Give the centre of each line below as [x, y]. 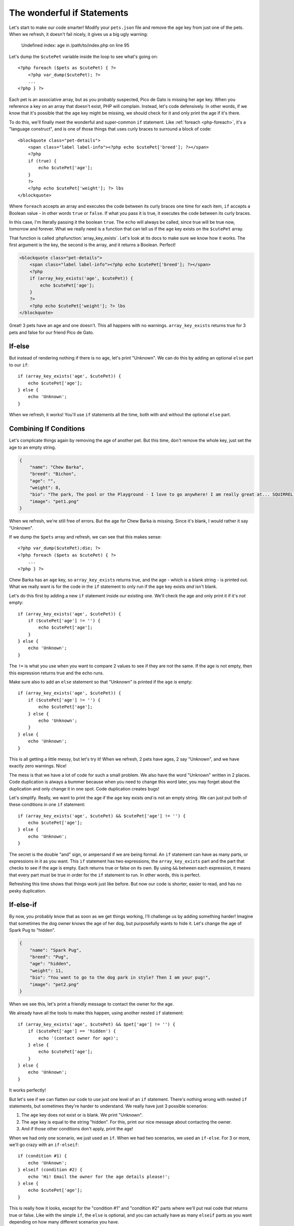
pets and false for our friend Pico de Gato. [51, 332]
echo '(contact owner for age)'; [78, 1038]
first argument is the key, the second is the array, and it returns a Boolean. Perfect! [92, 245]
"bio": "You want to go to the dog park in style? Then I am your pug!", [120, 978]
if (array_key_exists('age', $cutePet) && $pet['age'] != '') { [97, 1024]
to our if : [19, 365]
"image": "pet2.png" [54, 984]
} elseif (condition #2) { [50, 1170]
